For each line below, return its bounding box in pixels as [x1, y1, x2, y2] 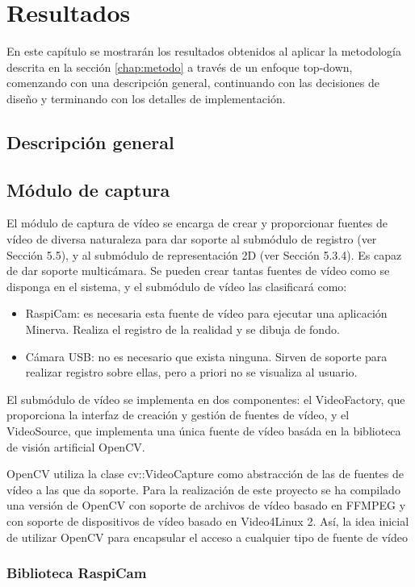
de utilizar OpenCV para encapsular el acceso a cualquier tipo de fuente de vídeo [6, 528, 408, 545]
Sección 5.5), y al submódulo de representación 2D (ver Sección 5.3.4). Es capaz [6, 246, 402, 263]
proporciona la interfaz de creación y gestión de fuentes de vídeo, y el [6, 406, 350, 423]
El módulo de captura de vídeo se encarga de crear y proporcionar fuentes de [6, 214, 388, 231]
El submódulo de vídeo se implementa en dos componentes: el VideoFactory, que [6, 390, 405, 407]
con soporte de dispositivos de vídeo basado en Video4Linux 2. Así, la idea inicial [6, 512, 409, 529]
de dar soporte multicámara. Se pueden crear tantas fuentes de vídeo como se [6, 262, 390, 279]
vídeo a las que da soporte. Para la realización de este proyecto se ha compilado [6, 481, 400, 497]
